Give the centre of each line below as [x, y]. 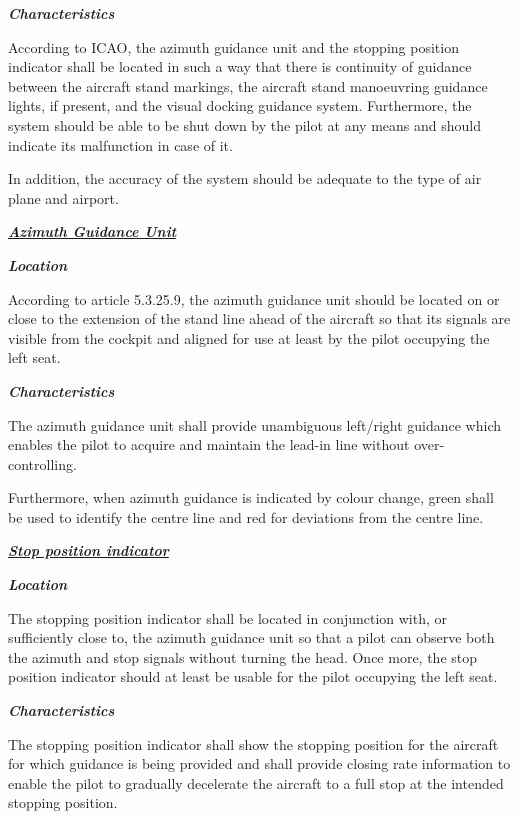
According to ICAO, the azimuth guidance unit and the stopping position [233, 46]
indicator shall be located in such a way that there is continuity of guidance [240, 66]
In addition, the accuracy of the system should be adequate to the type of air [245, 178]
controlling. [42, 463]
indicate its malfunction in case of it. [120, 144]
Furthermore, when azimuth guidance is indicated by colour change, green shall [251, 497]
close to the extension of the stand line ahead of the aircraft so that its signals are [259, 318]
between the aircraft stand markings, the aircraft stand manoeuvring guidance [248, 85]
